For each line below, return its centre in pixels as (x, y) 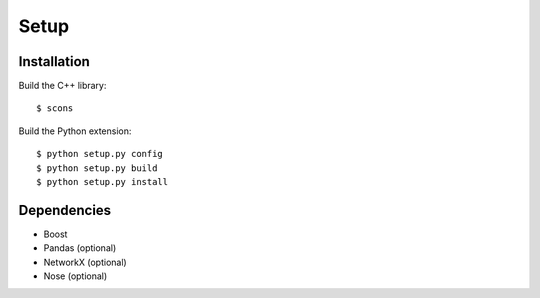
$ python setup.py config (100, 154)
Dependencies (65, 210)
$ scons (55, 108)
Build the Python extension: (75, 131)
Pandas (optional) (80, 248)
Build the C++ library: (62, 86)
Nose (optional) (75, 276)
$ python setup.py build (97, 168)
